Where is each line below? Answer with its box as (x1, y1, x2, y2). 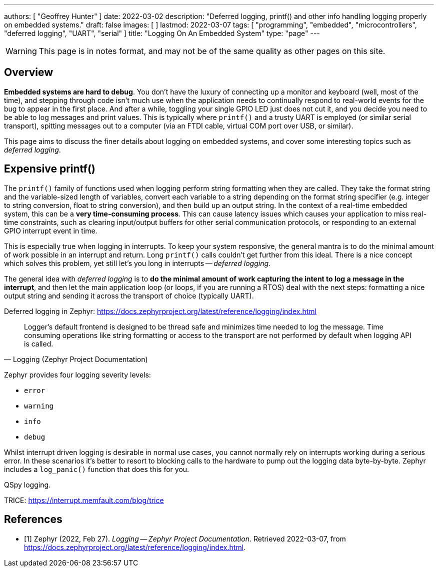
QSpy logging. (4, 480, 51, 489)
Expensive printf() (4, 162, 95, 175)
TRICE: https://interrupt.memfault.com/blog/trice (4, 495, 164, 504)
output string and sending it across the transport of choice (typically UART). (4, 291, 254, 300)
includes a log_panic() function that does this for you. (4, 464, 189, 473)
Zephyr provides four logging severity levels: (4, 370, 151, 379)
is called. (24, 339, 53, 348)
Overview (4, 66, 53, 79)
